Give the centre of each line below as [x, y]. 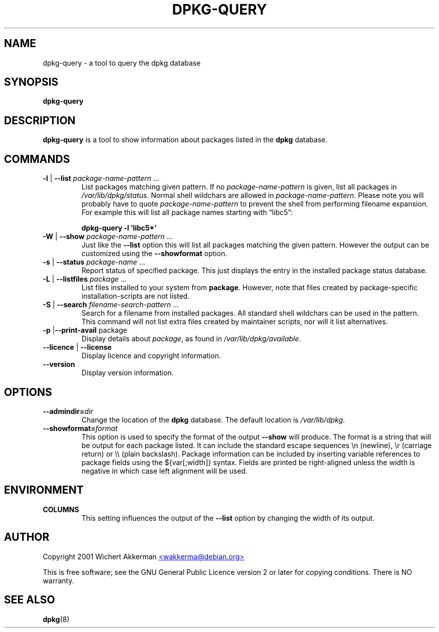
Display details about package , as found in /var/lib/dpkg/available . [191, 339]
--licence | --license [77, 347]
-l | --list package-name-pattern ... [101, 178]
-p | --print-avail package [85, 330]
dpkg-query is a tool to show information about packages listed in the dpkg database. [185, 140]
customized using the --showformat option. [154, 254]
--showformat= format [80, 428]
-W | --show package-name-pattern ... [108, 237]
